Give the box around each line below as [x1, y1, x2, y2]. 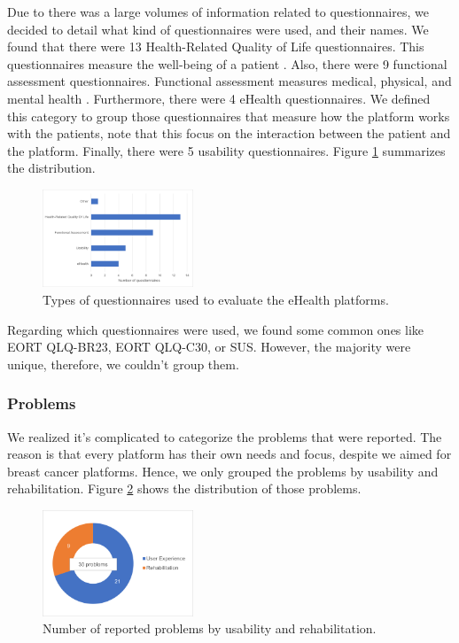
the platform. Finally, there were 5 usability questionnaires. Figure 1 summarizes [7, 141, 446, 159]
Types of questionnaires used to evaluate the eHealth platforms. [43, 290, 389, 308]
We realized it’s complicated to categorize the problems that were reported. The [7, 427, 442, 445]
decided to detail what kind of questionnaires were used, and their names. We [7, 19, 429, 38]
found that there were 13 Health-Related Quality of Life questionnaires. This [7, 37, 424, 56]
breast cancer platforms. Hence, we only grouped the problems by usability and [7, 461, 439, 480]
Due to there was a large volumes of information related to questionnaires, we [7, 3, 429, 20]
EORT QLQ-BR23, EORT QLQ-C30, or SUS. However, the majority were [7, 337, 411, 356]
